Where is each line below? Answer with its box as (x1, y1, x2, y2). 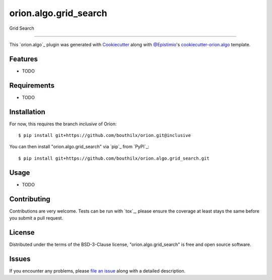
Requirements (9, 81, 55, 90)
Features (9, 54, 38, 63)
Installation (9, 107, 45, 116)
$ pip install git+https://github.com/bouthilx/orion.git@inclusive (18, 132, 191, 138)
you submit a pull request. (9, 215, 63, 221)
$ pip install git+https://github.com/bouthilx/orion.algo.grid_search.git (18, 155, 210, 161)
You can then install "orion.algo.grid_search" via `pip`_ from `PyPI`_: (9, 144, 150, 150)
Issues (9, 254, 31, 263)
